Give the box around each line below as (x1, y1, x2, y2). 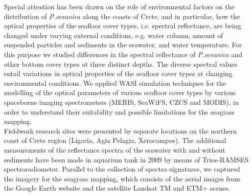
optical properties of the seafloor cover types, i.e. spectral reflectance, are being (4, 20, 241, 31)
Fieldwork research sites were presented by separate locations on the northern (4, 125, 237, 136)
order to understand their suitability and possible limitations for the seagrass (4, 106, 235, 117)
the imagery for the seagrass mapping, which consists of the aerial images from (4, 173, 240, 183)
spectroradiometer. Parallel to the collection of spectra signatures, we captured (4, 164, 240, 174)
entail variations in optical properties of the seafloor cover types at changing (4, 68, 232, 78)
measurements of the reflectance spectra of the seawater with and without (4, 144, 226, 155)
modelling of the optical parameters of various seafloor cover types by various (4, 87, 236, 98)
